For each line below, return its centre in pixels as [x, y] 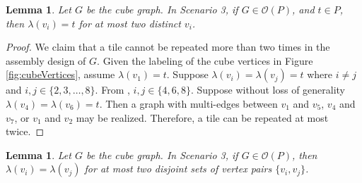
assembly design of [46, 60]
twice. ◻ [25, 131]
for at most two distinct [130, 23]
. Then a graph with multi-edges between [188, 103]
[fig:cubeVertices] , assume [60, 74]
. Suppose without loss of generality [268, 90]
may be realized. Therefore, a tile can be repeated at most [202, 117]
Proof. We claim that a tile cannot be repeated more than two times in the [168, 47]
